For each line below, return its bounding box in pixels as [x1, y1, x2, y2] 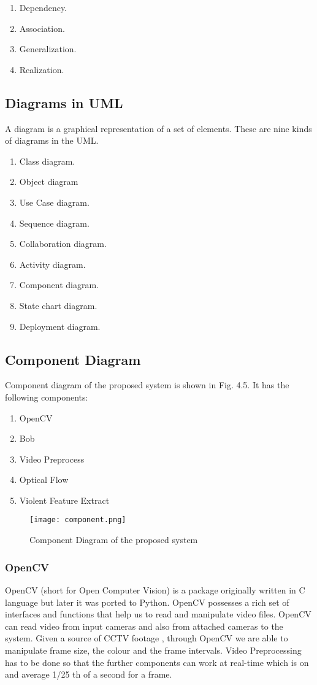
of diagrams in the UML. [5, 134, 99, 147]
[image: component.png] [29, 515, 126, 525]
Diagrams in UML [5, 93, 123, 112]
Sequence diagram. [19, 216, 90, 229]
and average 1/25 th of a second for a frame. [5, 668, 172, 681]
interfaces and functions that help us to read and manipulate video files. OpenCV [5, 608, 311, 620]
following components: [5, 390, 88, 403]
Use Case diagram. [19, 195, 90, 208]
